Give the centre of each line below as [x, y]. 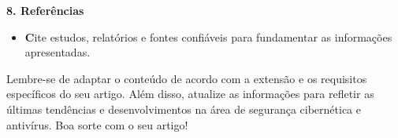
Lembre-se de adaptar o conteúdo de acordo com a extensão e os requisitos [187, 78]
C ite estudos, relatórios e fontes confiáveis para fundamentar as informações [208, 36]
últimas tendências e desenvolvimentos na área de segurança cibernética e [184, 109]
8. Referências [45, 10]
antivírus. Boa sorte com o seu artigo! [97, 124]
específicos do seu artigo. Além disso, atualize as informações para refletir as [190, 94]
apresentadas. [58, 52]
